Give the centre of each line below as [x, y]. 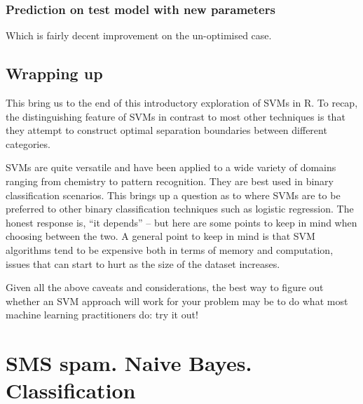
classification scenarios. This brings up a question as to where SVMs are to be [173, 195]
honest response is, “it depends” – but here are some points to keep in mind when [181, 222]
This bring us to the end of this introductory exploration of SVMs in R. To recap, [182, 103]
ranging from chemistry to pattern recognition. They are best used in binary [170, 181]
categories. [28, 143]
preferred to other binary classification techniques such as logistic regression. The [180, 209]
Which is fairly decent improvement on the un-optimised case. [139, 35]
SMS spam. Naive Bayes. [129, 363]
